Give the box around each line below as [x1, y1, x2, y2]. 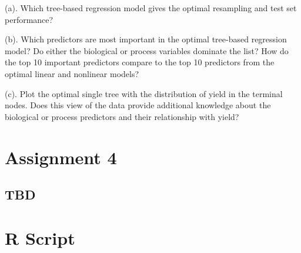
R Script [5, 225, 75, 249]
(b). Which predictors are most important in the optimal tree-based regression [5, 33, 287, 45]
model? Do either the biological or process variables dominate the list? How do [5, 44, 289, 56]
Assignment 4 [5, 145, 117, 169]
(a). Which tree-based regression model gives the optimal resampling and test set [5, 2, 297, 14]
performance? [5, 13, 53, 25]
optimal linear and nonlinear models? [5, 67, 139, 79]
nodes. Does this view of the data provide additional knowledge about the [5, 99, 271, 111]
